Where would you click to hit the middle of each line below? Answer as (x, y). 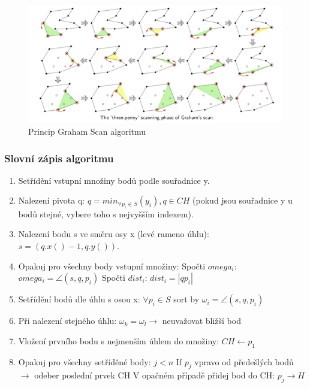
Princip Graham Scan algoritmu (87, 131)
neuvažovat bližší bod (201, 321)
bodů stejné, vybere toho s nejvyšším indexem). (106, 213)
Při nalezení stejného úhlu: (67, 321)
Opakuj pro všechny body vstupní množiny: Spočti (112, 266)
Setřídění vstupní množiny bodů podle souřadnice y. (114, 180)
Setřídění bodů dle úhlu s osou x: (79, 299)
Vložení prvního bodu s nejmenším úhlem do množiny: (119, 340)
